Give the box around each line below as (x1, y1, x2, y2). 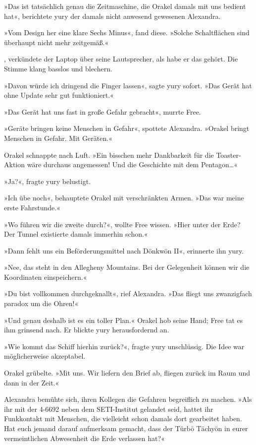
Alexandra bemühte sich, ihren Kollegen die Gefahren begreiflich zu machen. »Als (4, 394, 252, 404)
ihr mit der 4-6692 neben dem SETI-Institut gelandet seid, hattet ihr (4, 403, 213, 414)
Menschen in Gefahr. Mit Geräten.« (4, 132, 112, 143)
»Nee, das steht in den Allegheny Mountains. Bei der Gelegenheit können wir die (4, 262, 250, 272)
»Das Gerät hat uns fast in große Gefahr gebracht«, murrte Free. (4, 106, 201, 117)
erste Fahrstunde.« (4, 202, 61, 212)
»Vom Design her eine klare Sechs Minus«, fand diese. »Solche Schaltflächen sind (4, 27, 250, 38)
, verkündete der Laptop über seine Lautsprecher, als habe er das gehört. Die (4, 54, 238, 64)
